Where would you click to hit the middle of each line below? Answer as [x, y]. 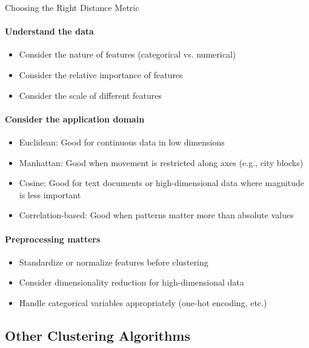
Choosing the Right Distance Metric [72, 7]
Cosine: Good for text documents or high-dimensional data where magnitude [162, 183]
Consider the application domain [75, 119]
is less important [50, 194]
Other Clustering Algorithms [98, 335]
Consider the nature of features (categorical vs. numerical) [128, 54]
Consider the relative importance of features [101, 74]
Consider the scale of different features [91, 95]
